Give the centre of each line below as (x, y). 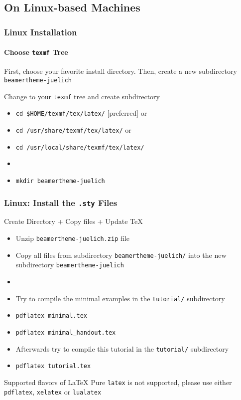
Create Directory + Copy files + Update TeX (73, 221)
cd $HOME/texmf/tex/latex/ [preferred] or (81, 113)
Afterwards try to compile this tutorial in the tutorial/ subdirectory (122, 348)
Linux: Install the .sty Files (61, 202)
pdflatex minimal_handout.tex (66, 332)
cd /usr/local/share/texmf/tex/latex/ (80, 147)
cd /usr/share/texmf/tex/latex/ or (73, 130)
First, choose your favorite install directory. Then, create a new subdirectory (120, 71)
